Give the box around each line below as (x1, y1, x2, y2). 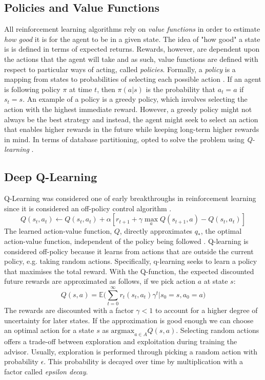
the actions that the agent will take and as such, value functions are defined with (4, 53, 258, 64)
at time (69, 83, 92, 94)
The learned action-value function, (4, 226, 112, 236)
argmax (111, 327, 135, 335)
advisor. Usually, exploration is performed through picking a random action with (4, 346, 258, 356)
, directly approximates (119, 226, 193, 236)
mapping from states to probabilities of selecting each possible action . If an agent (4, 74, 261, 84)
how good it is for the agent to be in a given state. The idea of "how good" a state (4, 33, 260, 44)
